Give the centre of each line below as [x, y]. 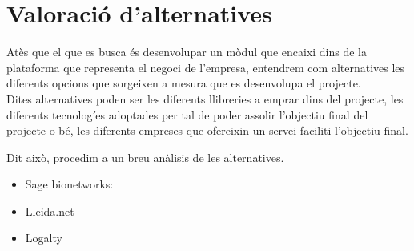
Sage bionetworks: [69, 184]
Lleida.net [50, 211]
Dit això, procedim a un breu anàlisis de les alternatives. [145, 157]
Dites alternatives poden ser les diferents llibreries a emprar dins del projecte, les [205, 98]
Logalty [44, 238]
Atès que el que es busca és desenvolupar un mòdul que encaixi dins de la [187, 52]
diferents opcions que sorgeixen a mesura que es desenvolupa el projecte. [184, 83]
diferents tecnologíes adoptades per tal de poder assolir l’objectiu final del [187, 114]
